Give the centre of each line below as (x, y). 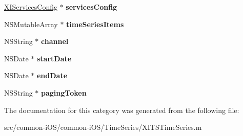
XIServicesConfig (31, 7)
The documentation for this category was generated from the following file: (122, 110)
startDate (54, 58)
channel (55, 41)
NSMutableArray (31, 24)
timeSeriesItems (95, 24)
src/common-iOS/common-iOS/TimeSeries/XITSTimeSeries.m (103, 127)
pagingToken (64, 92)
